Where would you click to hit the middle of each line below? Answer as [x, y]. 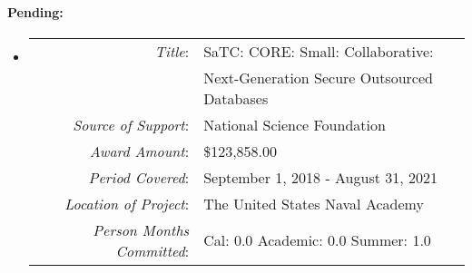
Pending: [35, 11]
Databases [236, 98]
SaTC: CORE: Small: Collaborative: [319, 51]
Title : [172, 51]
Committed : [152, 250]
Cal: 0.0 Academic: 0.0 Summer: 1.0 [317, 240]
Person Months [141, 229]
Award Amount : [139, 151]
